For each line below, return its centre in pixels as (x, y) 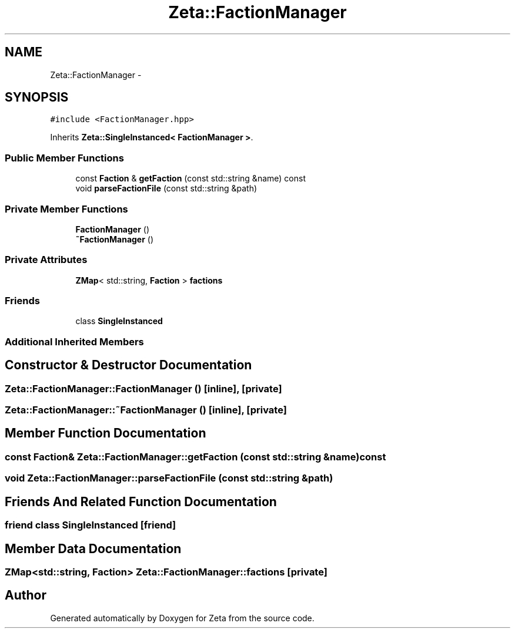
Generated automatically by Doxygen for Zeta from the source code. (182, 618)
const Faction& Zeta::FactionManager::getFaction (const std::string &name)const (195, 457)
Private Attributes (46, 260)
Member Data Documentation (93, 548)
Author (26, 595)
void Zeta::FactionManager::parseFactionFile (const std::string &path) (169, 478)
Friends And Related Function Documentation (141, 501)
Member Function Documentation (106, 433)
